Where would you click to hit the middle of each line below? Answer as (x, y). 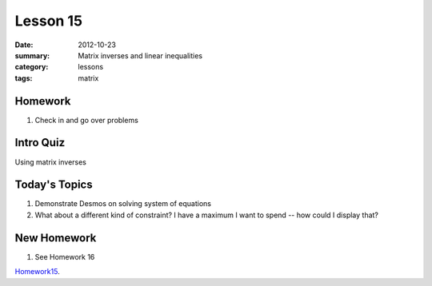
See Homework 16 (65, 256)
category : (32, 67)
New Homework (56, 238)
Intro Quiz (40, 143)
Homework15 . (37, 272)
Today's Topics (54, 185)
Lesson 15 (49, 21)
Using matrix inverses (51, 162)
